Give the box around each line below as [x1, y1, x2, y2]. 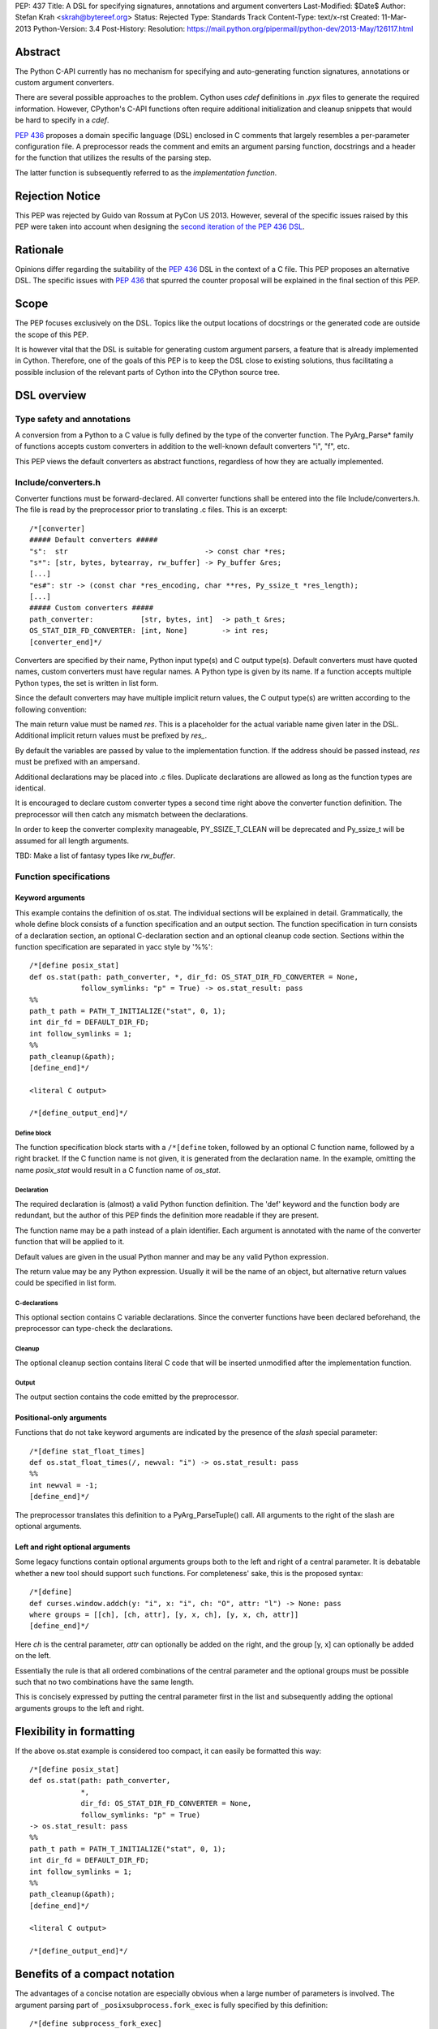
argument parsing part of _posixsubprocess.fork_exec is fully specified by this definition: [15, 2000, 328, 2010]
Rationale [15, 243, 64, 256]
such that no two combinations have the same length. [15, 1677, 195, 1687]
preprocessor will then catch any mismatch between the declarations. [15, 809, 248, 819]
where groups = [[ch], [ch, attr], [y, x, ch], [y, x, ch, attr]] [29, 1609, 299, 1619]
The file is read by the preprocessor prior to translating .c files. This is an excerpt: [15, 505, 288, 515]
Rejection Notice [15, 189, 101, 203]
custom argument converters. [15, 78, 114, 88]
